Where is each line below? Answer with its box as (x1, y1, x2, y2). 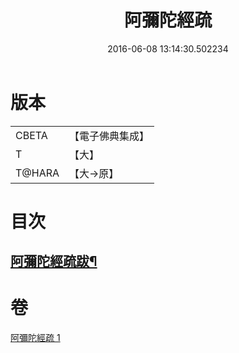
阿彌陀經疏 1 (10, 332, 61, 344)
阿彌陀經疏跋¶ (10, 253, 98, 270)
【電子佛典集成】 (69, 129, 150, 143)
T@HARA (15, 166, 60, 180)
